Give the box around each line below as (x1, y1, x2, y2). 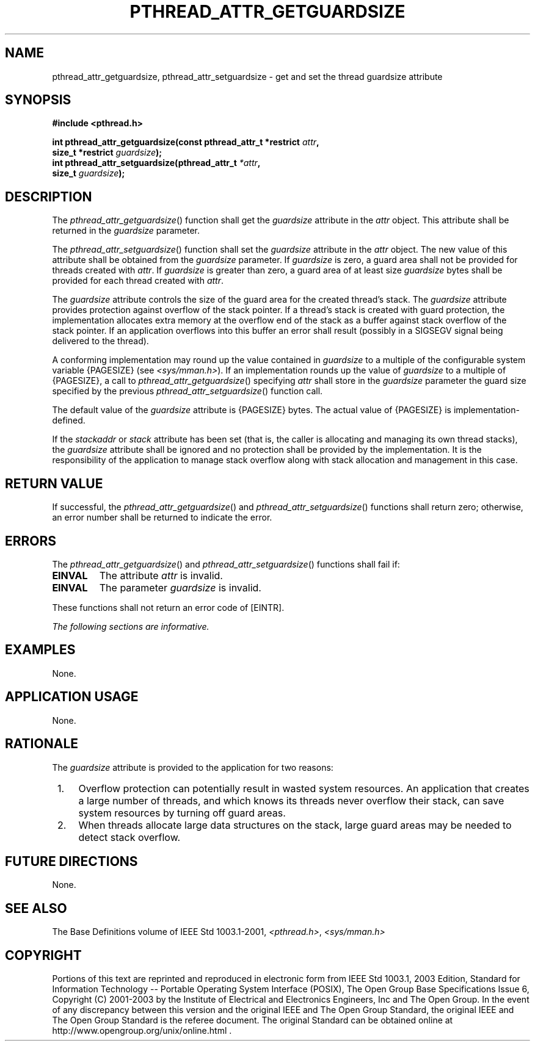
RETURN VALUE (5, 475, 103, 491)
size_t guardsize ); (52, 168, 125, 179)
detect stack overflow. (78, 831, 181, 843)
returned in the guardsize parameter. (52, 225, 200, 236)
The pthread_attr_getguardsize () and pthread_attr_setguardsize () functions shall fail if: (52, 558, 400, 569)
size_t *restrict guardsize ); (52, 147, 162, 158)
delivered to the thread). (52, 336, 149, 347)
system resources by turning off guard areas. (78, 806, 286, 819)
